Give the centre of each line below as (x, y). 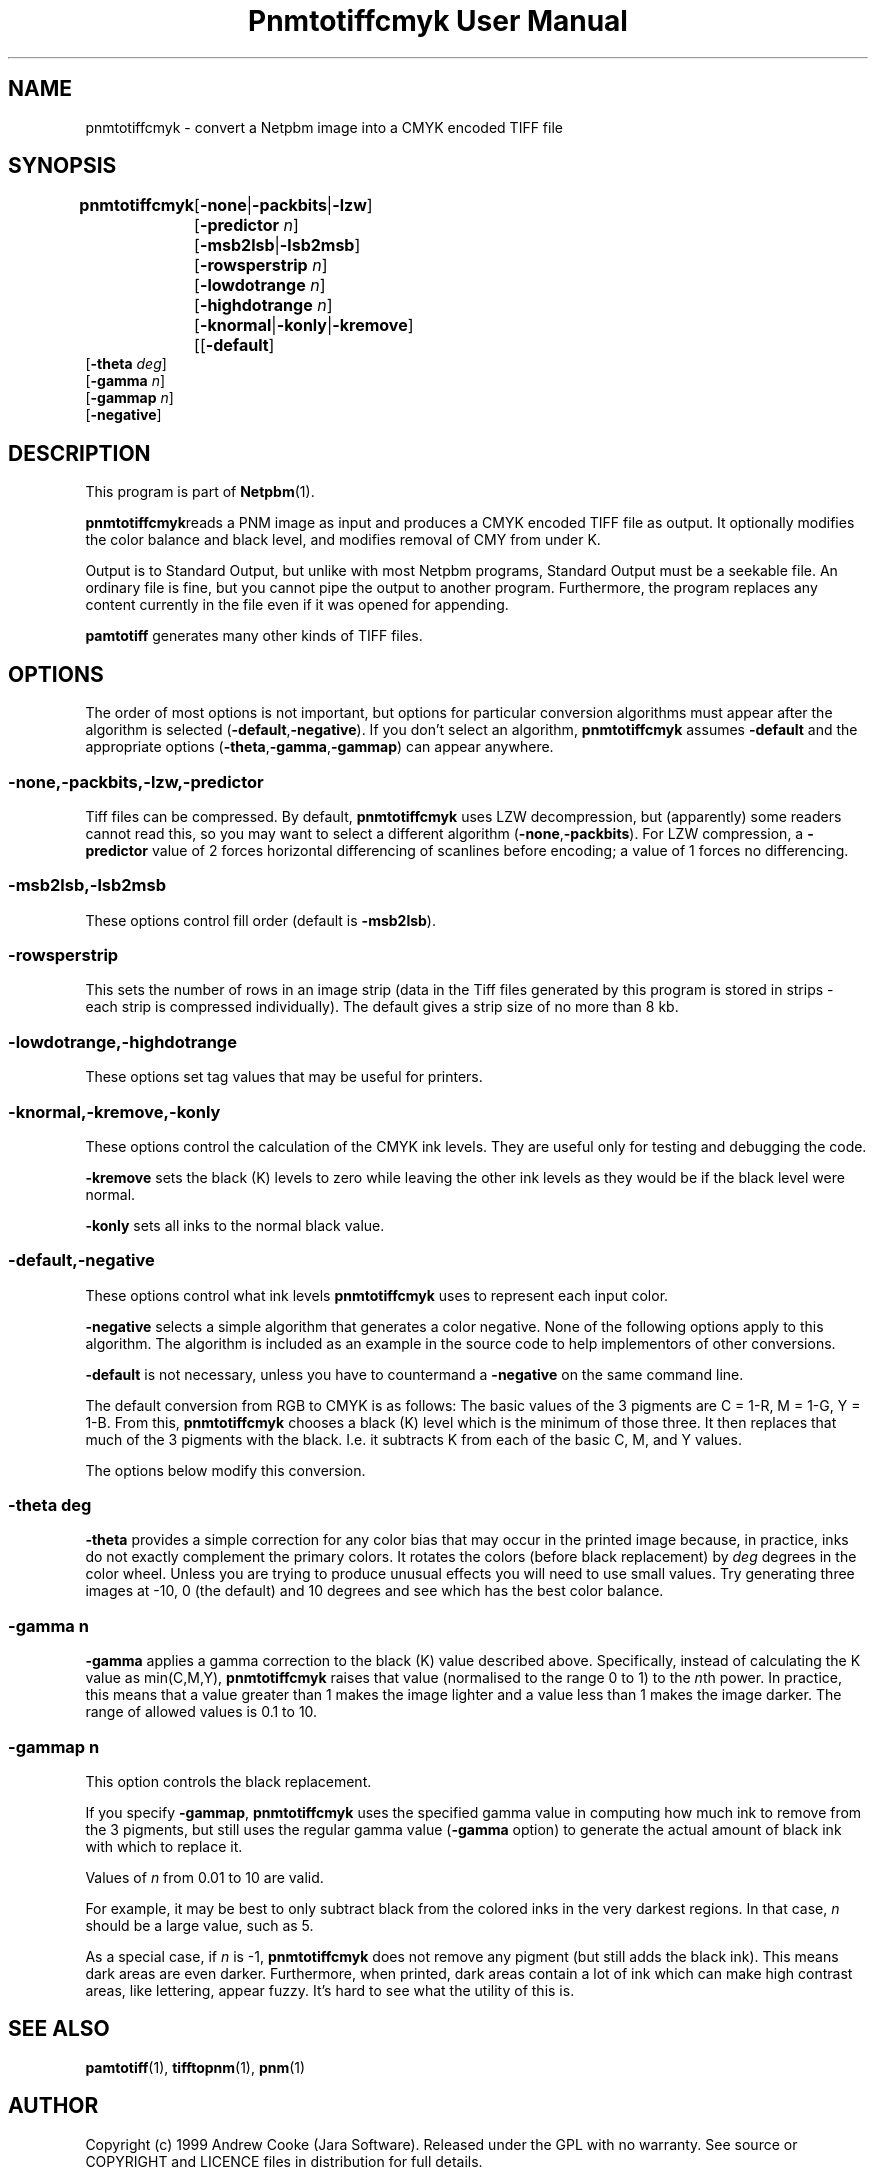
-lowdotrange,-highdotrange (122, 1041)
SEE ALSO (59, 2029)
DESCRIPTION (79, 453)
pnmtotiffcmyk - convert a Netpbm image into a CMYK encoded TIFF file (324, 127)
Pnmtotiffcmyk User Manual (438, 21)
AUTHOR (53, 2106)
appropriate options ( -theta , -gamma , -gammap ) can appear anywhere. (319, 747)
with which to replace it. (164, 1846)
